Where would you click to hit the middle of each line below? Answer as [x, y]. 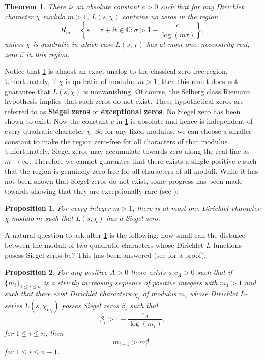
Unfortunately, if [31, 81]
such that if [215, 272]
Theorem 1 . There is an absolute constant [72, 6]
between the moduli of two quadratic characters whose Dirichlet [104, 245]
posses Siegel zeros [90, 305]
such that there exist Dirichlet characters [68, 294]
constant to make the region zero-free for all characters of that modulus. [117, 141]
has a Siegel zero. [133, 218]
